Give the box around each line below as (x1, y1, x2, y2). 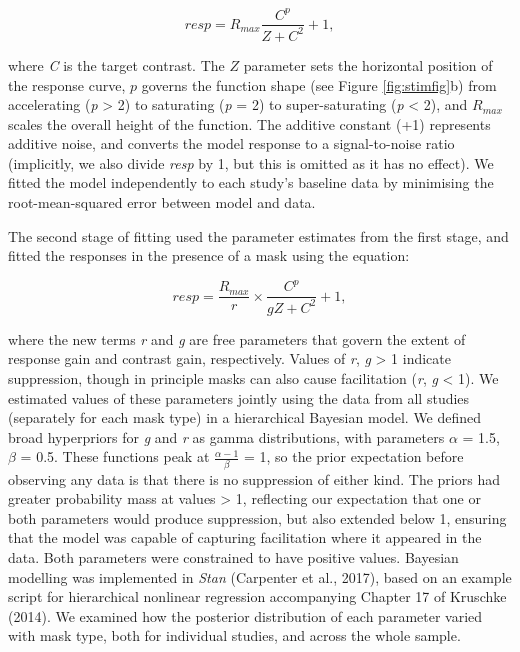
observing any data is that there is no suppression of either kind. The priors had (8, 468, 500, 489)
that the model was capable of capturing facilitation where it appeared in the (8, 527, 482, 548)
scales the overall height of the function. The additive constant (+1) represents (8, 113, 491, 134)
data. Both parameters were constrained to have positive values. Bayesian (8, 547, 459, 567)
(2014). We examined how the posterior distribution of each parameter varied (8, 605, 483, 626)
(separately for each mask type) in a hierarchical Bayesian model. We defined (8, 407, 482, 428)
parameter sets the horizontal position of (243, 54, 493, 75)
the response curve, (8, 74, 126, 95)
